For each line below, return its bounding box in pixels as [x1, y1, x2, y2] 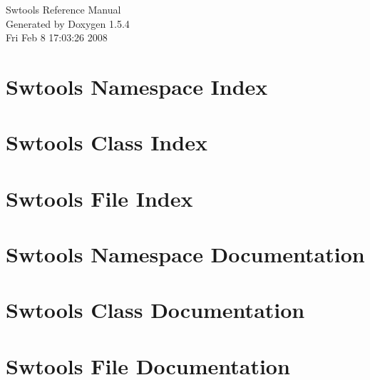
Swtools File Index [6, 183, 193, 212]
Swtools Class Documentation [6, 295, 305, 324]
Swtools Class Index [6, 128, 207, 157]
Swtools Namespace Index [6, 71, 268, 101]
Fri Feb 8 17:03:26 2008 [6, 30, 108, 45]
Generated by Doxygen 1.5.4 [6, 16, 130, 31]
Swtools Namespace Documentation [6, 240, 365, 269]
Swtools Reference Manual [6, 2, 121, 16]
